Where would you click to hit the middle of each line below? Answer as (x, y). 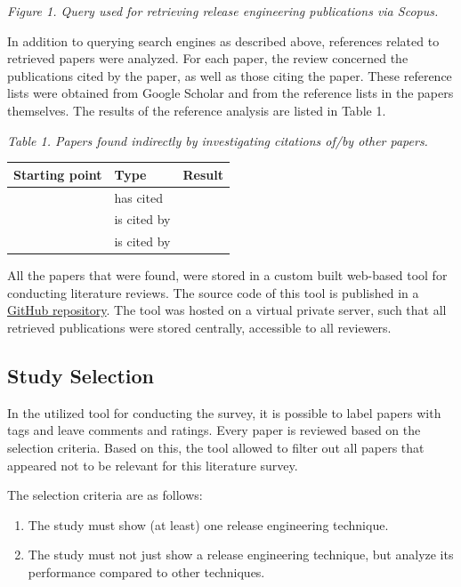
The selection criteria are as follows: (105, 495)
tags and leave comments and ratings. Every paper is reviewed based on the (214, 430)
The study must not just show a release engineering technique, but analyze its (241, 555)
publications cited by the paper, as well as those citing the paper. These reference (230, 75)
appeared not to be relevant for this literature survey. (153, 465)
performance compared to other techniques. (146, 572)
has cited (138, 197)
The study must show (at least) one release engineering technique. (208, 524)
